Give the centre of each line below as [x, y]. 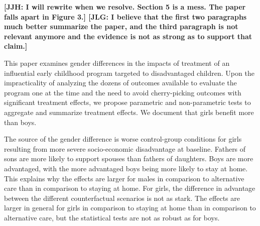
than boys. [20, 122]
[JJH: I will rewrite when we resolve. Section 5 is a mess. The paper [125, 7]
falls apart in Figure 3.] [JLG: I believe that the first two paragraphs [125, 16]
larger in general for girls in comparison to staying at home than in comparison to [130, 208]
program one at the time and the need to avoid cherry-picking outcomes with [123, 92]
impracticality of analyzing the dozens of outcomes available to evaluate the [120, 83]
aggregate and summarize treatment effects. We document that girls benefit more [129, 112]
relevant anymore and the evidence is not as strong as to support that [128, 36]
